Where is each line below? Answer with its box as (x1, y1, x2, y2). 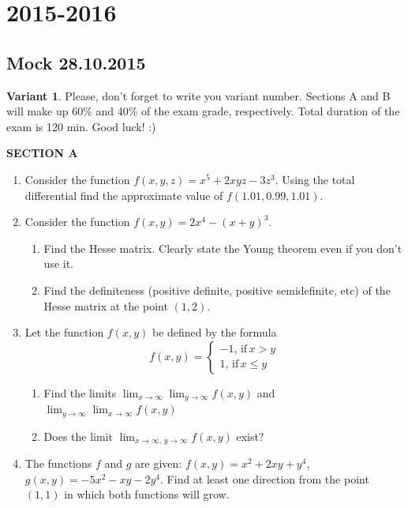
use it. (43, 255, 74, 272)
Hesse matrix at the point (43, 297, 168, 314)
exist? (236, 427, 264, 444)
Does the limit (43, 427, 113, 444)
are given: (135, 455, 182, 472)
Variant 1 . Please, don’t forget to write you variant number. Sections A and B (6, 87, 391, 103)
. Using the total (275, 171, 355, 187)
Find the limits (43, 384, 117, 401)
